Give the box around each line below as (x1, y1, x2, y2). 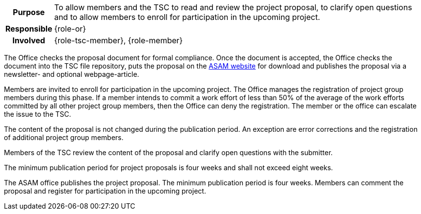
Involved (12, 36, 45, 45)
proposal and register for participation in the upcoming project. (4, 187, 206, 195)
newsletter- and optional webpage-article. (4, 70, 139, 78)
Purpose (13, 7, 45, 17)
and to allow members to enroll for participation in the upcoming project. (54, 12, 320, 22)
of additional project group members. (4, 133, 124, 142)
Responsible (5, 24, 52, 34)
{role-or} (54, 24, 86, 34)
